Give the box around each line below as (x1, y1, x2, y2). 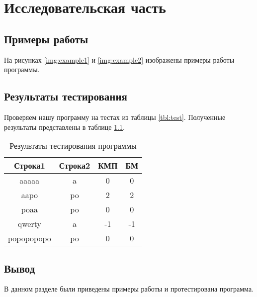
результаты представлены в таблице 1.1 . (4, 121, 125, 132)
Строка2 (59, 160, 90, 172)
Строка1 (14, 160, 45, 172)
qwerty (17, 218, 41, 230)
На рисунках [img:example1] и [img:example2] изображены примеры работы (4, 54, 235, 65)
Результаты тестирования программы (9, 140, 137, 152)
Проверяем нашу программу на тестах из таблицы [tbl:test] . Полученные (4, 111, 226, 122)
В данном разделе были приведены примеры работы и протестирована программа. (4, 284, 254, 294)
